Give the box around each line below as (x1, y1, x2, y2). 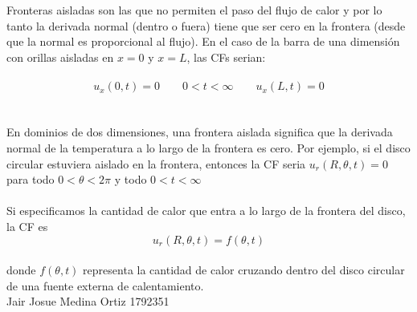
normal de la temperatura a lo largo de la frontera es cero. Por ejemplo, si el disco (6, 139, 411, 156)
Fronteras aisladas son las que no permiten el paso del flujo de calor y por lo (6, 2, 382, 18)
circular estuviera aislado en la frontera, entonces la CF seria (6, 155, 306, 172)
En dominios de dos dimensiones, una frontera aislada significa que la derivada (6, 124, 393, 140)
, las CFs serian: (186, 48, 266, 65)
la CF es (6, 217, 48, 234)
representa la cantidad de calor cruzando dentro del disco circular (83, 261, 405, 278)
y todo (114, 171, 147, 188)
